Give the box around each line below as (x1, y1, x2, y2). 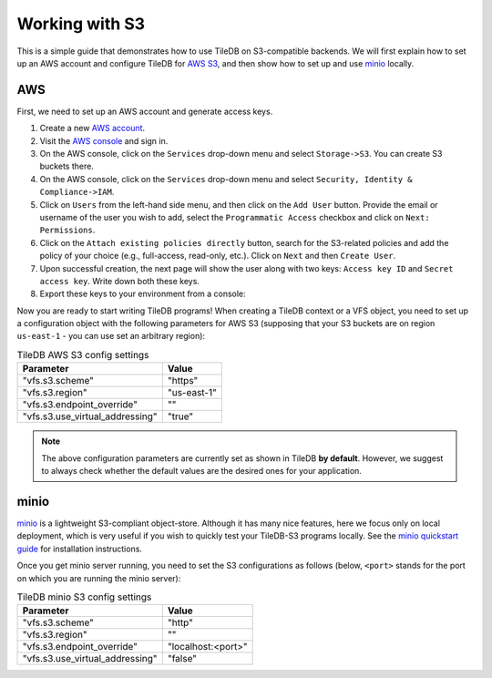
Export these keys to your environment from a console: (39, 288, 246, 300)
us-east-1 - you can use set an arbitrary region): (16, 331, 205, 342)
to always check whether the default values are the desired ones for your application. (41, 466, 362, 477)
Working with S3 (16, 14, 146, 34)
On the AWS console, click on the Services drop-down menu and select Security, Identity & (39, 173, 413, 184)
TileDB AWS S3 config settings (16, 349, 149, 362)
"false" (167, 652, 198, 665)
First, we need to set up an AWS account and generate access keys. (16, 106, 273, 117)
